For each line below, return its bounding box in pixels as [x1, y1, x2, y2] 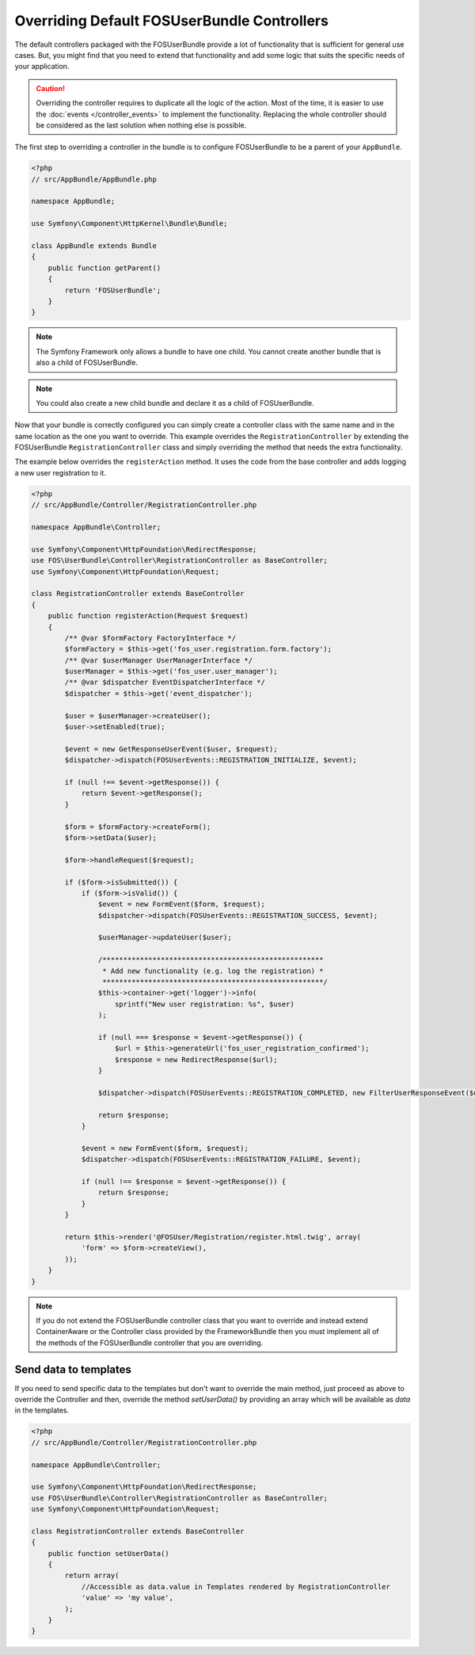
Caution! [36, 83, 66, 93]
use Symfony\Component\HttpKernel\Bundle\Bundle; [31, 219, 228, 228]
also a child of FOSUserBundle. [36, 357, 139, 368]
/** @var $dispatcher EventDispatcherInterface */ [64, 678, 265, 687]
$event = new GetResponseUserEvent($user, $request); [64, 744, 278, 753]
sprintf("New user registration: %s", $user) [115, 999, 294, 1008]
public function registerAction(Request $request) [47, 611, 249, 621]
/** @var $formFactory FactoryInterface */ [64, 633, 237, 642]
